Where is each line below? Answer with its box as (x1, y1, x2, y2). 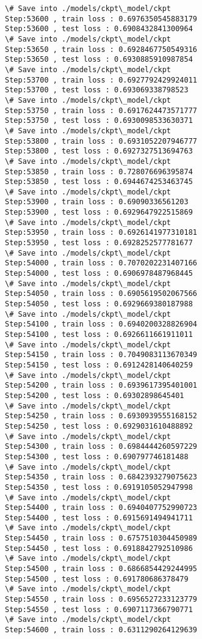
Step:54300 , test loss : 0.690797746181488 (5, 452, 189, 461)
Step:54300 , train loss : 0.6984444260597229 (5, 442, 197, 451)
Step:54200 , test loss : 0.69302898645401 (5, 391, 184, 400)
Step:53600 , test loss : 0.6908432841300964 (5, 24, 193, 34)
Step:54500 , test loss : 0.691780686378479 (5, 574, 189, 583)
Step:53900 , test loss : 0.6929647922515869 (5, 208, 193, 217)
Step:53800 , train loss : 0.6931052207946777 (5, 136, 197, 146)
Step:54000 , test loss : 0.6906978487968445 (5, 269, 193, 278)
